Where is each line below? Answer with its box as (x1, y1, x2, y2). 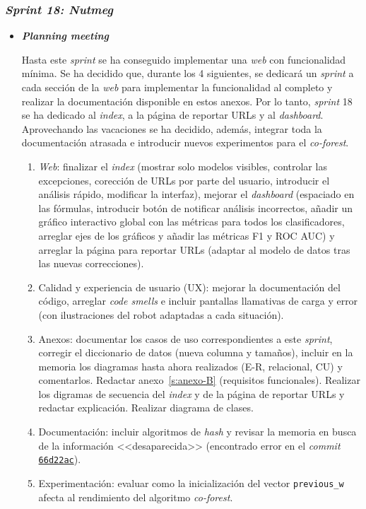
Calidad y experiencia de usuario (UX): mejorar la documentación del (38, 279, 341, 294)
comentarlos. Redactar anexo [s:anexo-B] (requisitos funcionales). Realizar (38, 373, 360, 387)
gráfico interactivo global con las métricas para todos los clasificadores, (38, 214, 345, 229)
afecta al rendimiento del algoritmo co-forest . (38, 489, 233, 504)
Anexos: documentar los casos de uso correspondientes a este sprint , (38, 331, 333, 346)
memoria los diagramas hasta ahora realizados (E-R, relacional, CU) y (38, 358, 343, 373)
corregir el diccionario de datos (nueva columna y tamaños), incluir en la (38, 345, 353, 360)
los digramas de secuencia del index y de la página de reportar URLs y (38, 386, 345, 401)
